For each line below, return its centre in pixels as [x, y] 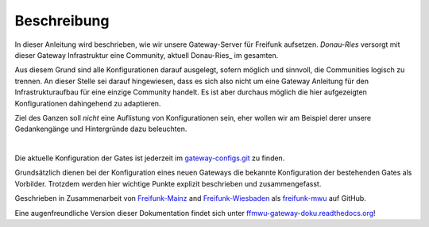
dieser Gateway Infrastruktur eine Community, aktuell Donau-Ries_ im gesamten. [147, 55]
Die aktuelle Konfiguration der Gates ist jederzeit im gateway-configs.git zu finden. [150, 158]
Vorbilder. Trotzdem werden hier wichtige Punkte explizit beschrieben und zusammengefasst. [168, 183]
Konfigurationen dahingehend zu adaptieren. [88, 103]
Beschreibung [62, 21]
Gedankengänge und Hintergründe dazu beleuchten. [101, 129]
